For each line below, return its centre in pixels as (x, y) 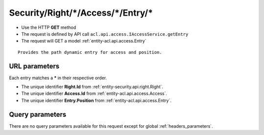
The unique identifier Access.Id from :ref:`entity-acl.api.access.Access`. (94, 93)
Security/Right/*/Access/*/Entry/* (81, 13)
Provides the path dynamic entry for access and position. (90, 52)
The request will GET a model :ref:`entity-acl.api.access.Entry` (84, 41)
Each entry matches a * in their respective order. (58, 78)
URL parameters (34, 66)
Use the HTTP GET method (49, 27)
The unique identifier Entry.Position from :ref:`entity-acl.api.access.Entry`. (96, 100)
